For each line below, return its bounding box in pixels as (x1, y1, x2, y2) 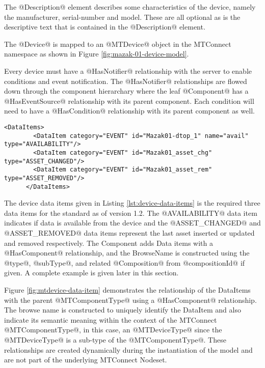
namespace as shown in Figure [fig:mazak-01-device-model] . (4, 48, 189, 59)
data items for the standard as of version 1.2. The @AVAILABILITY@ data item (4, 207, 257, 218)
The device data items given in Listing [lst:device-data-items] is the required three (4, 197, 260, 208)
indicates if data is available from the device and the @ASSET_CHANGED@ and (4, 217, 261, 228)
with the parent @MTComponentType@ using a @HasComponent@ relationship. (4, 294, 257, 305)
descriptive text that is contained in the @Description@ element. (4, 21, 205, 32)
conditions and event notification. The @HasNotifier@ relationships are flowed (4, 75, 247, 86)
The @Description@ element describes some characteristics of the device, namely (4, 2, 256, 12)
